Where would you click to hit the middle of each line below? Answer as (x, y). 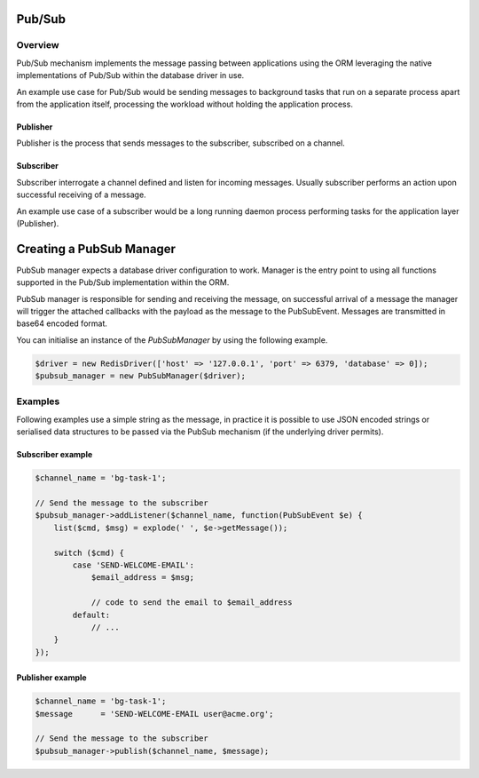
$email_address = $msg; (143, 578)
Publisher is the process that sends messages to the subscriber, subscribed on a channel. (181, 143)
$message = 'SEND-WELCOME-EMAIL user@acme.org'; (154, 714)
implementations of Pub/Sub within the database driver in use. (130, 75)
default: (91, 615)
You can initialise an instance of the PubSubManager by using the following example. (172, 340)
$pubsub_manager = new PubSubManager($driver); (140, 376)
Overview (38, 45)
